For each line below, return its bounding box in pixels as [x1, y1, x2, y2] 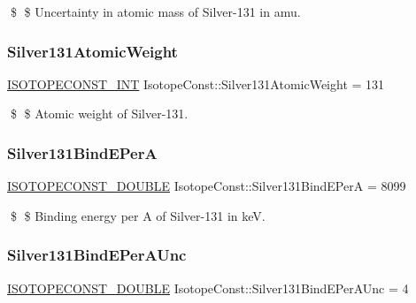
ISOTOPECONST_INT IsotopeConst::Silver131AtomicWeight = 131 [7, 74, 385, 93]
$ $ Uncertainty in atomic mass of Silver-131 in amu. [10, 3, 301, 20]
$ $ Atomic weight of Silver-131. [10, 104, 189, 123]
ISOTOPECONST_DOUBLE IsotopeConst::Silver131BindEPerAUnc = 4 [7, 278, 409, 297]
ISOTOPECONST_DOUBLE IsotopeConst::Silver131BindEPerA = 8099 [7, 177, 406, 195]
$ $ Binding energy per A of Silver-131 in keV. [10, 206, 266, 224]
